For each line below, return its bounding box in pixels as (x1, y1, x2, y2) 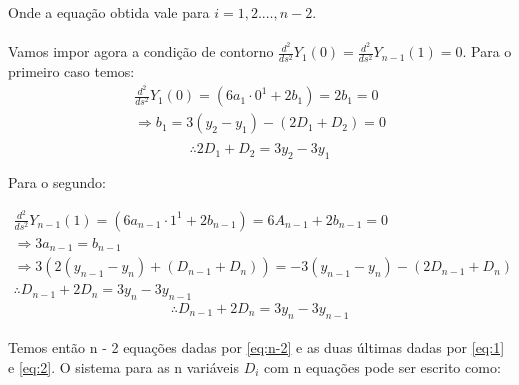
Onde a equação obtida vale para (8, 2, 210, 22)
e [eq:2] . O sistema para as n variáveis (8, 357, 239, 377)
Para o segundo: (8, 171, 106, 192)
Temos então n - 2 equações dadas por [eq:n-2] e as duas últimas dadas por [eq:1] (8, 337, 505, 358)
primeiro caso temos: (8, 61, 135, 82)
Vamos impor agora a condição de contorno (8, 41, 274, 62)
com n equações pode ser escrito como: (264, 357, 501, 377)
